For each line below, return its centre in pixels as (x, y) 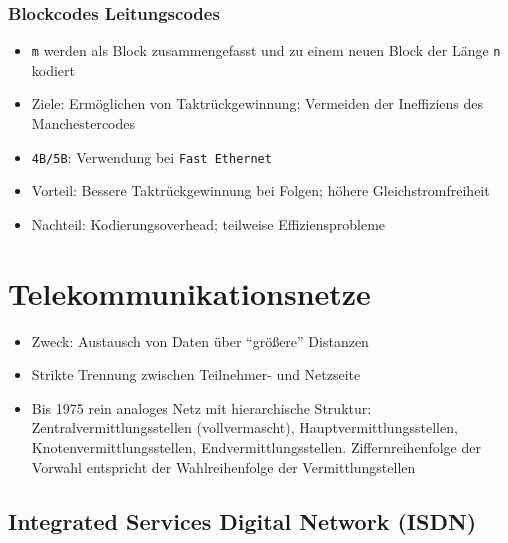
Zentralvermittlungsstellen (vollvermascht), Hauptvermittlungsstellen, (244, 427)
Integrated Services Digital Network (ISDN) (242, 520)
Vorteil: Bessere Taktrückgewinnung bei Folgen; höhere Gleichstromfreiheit (260, 190)
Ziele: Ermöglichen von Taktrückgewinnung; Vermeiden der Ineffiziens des (257, 103)
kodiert (53, 69)
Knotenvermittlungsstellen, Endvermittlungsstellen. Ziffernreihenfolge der (256, 447)
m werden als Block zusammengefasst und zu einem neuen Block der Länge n (266, 50)
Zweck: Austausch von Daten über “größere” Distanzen (200, 340)
